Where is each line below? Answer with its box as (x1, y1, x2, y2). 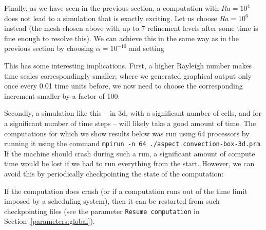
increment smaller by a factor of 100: (4, 90, 120, 101)
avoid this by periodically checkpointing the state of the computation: (4, 168, 224, 179)
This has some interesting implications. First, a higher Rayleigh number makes (4, 60, 252, 70)
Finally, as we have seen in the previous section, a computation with (4, 3, 219, 13)
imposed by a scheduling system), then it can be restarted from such (4, 196, 220, 206)
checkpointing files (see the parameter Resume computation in (4, 205, 200, 216)
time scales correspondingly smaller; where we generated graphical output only (4, 70, 252, 81)
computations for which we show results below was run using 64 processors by (4, 128, 250, 138)
